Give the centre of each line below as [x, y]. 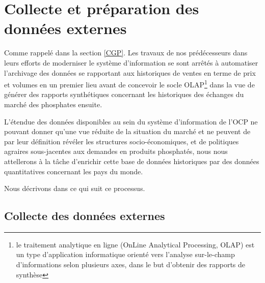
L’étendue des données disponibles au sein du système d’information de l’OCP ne [131, 121]
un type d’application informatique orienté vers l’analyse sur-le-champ [125, 254]
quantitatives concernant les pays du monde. [74, 171]
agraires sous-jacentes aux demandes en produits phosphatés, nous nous [116, 151]
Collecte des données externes [85, 216]
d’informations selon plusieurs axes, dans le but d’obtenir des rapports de [131, 264]
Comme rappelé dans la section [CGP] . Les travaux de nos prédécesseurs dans [126, 53]
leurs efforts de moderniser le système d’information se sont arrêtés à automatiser [131, 62]
